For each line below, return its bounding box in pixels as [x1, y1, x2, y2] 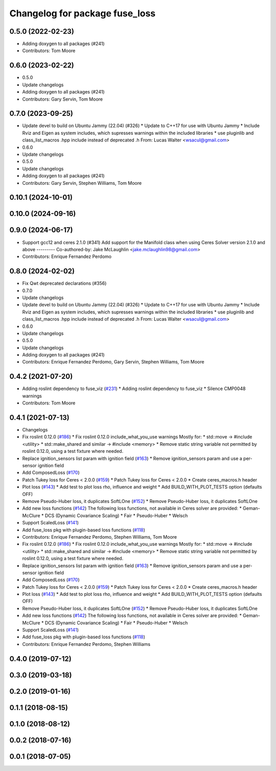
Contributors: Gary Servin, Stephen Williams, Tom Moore [22, 180, 142, 186]
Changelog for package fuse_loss [9, 8, 156, 19]
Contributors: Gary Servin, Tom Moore [22, 96, 103, 102]
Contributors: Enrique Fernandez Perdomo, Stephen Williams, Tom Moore [22, 534, 177, 540]
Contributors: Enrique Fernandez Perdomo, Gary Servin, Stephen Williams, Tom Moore [22, 359, 204, 365]
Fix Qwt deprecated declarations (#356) [22, 280, 107, 286]
